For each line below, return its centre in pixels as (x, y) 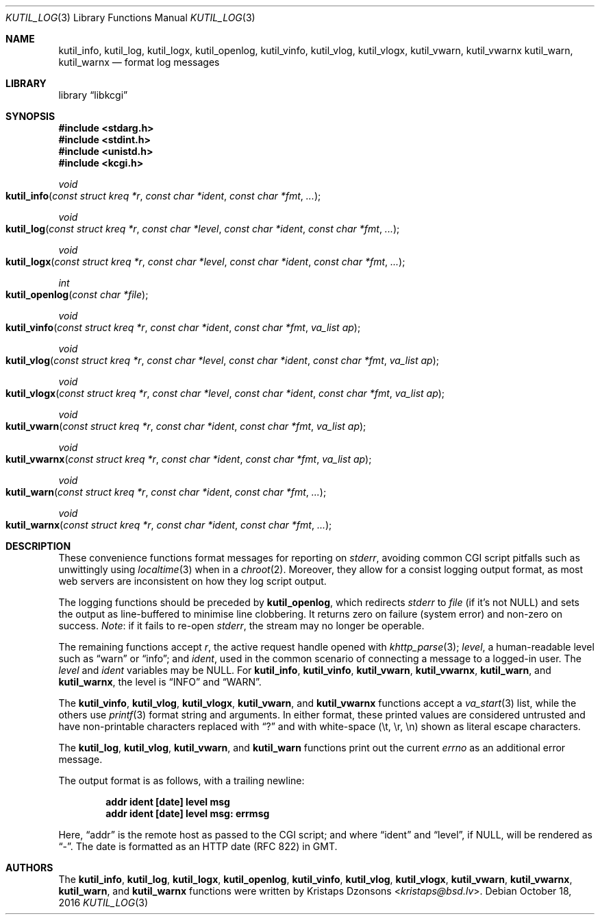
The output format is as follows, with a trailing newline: (182, 780)
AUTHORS (29, 868)
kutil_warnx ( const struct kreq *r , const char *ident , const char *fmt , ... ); (169, 525)
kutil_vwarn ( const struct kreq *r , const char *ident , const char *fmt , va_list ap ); (186, 426)
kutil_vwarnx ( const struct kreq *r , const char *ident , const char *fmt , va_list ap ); (189, 459)
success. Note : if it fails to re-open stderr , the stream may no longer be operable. (241, 626)
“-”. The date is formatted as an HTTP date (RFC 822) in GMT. (198, 846)
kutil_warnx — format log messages (139, 62)
